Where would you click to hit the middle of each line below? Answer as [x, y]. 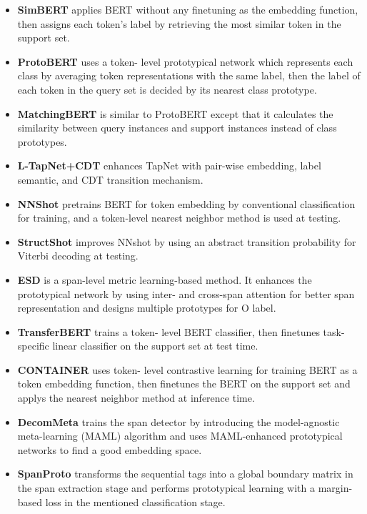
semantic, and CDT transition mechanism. [110, 179]
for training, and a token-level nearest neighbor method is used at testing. [179, 218]
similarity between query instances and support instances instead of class [177, 128]
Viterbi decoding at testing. [78, 256]
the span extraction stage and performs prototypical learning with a [166, 488]
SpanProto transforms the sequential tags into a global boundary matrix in [185, 474]
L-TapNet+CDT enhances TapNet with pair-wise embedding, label [169, 165]
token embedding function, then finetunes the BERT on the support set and [184, 384]
